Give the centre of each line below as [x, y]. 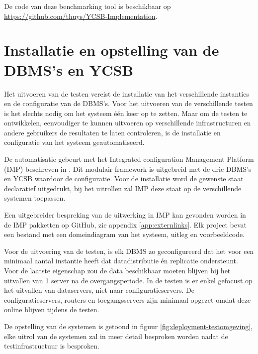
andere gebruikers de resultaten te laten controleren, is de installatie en [112, 132]
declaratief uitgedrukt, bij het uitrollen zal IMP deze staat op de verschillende [123, 188]
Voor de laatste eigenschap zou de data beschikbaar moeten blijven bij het [117, 270]
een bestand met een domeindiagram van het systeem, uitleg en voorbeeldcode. [125, 234]
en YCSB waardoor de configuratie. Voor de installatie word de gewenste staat [124, 178]
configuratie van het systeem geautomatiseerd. [74, 142]
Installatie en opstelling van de [112, 50]
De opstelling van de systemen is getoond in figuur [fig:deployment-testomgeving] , [128, 326]
